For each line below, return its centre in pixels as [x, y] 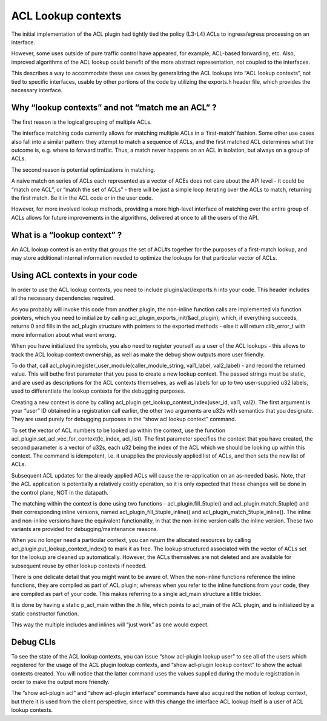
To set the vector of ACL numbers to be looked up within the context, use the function [118, 430]
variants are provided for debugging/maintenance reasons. [85, 529]
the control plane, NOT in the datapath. [60, 492]
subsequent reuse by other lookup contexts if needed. [79, 566]
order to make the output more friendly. [60, 682]
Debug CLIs [34, 642]
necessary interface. [37, 90]
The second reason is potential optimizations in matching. [83, 169]
